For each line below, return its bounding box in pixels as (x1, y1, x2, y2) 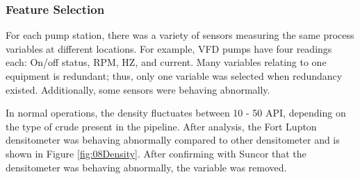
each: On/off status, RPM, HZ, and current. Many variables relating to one (6, 55, 327, 69)
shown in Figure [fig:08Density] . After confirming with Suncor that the (6, 146, 306, 160)
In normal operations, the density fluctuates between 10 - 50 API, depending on (6, 105, 346, 120)
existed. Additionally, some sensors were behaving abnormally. (6, 82, 270, 96)
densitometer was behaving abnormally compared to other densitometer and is (6, 133, 340, 147)
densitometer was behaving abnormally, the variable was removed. (6, 160, 287, 174)
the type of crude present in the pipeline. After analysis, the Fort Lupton (6, 119, 317, 133)
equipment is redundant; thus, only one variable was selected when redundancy (6, 69, 343, 83)
